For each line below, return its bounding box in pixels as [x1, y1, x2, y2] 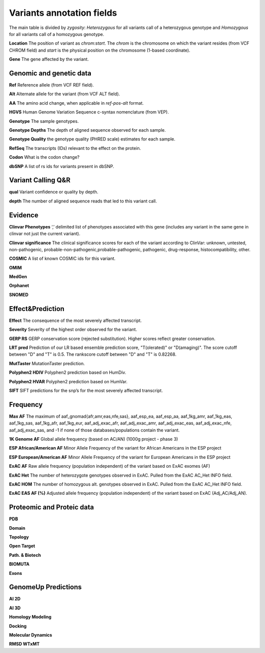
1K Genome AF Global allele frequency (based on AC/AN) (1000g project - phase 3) [9, 436, 179, 442]
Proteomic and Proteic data [9, 503, 94, 511]
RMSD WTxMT [9, 641, 40, 647]
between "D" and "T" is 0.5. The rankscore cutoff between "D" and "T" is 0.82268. [9, 351, 177, 357]
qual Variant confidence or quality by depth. [9, 189, 99, 195]
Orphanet [9, 283, 29, 288]
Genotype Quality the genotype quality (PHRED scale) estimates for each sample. [9, 136, 176, 142]
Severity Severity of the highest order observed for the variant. [9, 327, 137, 333]
